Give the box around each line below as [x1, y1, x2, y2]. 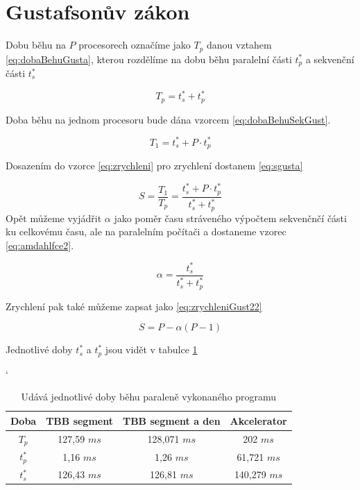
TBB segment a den [122, 413, 221, 428]
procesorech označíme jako [78, 37, 191, 52]
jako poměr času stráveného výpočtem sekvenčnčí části [114, 210, 347, 225]
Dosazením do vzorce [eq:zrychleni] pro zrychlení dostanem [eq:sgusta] [6, 158, 303, 173]
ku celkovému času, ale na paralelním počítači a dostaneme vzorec [6, 224, 286, 239]
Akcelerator [230, 413, 287, 428]
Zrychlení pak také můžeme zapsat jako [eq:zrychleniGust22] [6, 298, 262, 313]
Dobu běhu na [6, 37, 66, 52]
